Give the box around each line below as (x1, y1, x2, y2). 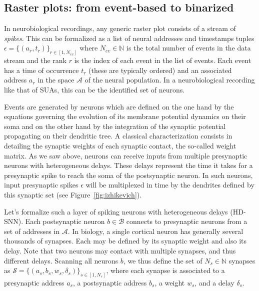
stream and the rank (4, 55, 66, 65)
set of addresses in (4, 225, 60, 236)
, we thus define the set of (123, 255, 202, 265)
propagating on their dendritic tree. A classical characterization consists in (4, 130, 232, 141)
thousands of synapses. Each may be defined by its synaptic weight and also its (4, 235, 247, 246)
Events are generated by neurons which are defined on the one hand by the (4, 101, 234, 111)
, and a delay (194, 277, 234, 287)
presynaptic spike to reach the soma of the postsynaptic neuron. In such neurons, (4, 169, 253, 180)
